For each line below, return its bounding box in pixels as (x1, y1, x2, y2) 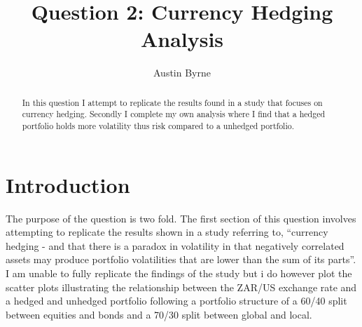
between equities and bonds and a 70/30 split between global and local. (6, 307, 312, 321)
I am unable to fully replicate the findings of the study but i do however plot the (6, 265, 352, 280)
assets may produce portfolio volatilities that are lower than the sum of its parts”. (6, 252, 356, 267)
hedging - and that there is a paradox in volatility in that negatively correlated (6, 238, 344, 253)
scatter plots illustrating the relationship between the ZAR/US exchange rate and (6, 279, 357, 294)
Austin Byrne (153, 65, 211, 80)
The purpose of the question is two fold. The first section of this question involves (6, 211, 356, 225)
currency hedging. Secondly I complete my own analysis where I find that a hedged (22, 108, 326, 120)
